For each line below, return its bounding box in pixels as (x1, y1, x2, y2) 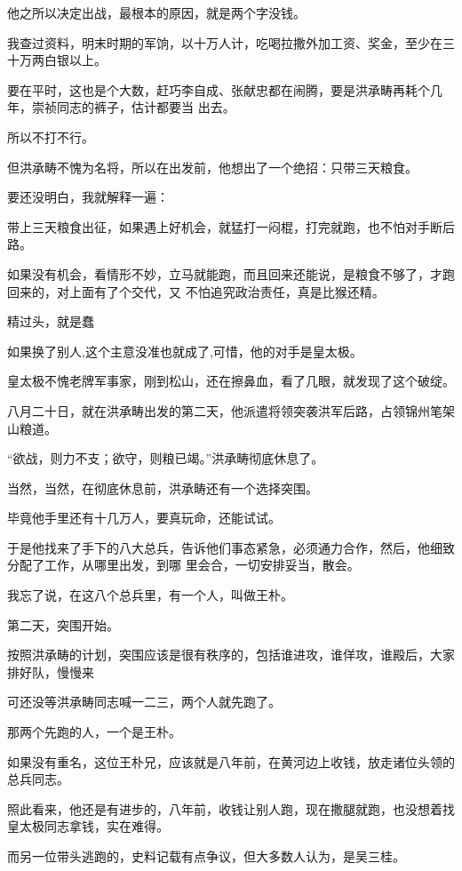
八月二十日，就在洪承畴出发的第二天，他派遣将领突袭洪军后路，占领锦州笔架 (7, 401, 455, 420)
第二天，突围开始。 (7, 615, 119, 634)
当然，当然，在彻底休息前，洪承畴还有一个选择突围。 (7, 478, 318, 497)
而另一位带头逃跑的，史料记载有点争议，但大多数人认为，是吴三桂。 (7, 847, 405, 865)
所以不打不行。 (7, 127, 94, 146)
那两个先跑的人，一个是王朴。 (7, 723, 181, 741)
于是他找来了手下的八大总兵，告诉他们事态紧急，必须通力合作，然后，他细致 (7, 538, 455, 556)
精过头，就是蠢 (7, 312, 94, 331)
